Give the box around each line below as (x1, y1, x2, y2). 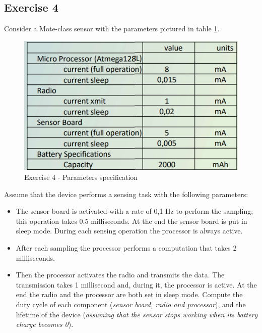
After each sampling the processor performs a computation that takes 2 (16, 242, 237, 253)
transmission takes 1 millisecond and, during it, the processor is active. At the (16, 279, 257, 290)
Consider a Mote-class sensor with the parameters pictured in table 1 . (4, 23, 220, 34)
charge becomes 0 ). (16, 319, 74, 329)
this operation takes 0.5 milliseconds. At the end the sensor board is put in (16, 215, 247, 226)
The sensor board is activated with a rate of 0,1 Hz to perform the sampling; (16, 206, 253, 216)
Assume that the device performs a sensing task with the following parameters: (4, 188, 248, 199)
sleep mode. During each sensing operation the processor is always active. (16, 225, 243, 236)
